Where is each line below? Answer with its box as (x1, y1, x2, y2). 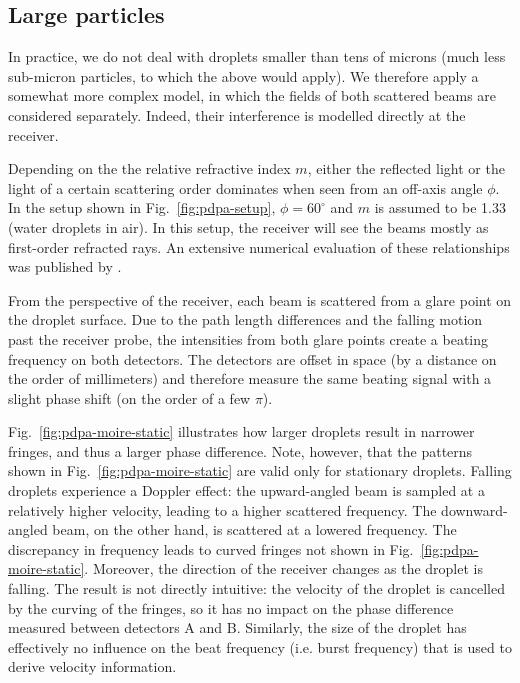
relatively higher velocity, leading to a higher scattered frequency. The (8, 499, 437, 520)
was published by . (8, 256, 122, 277)
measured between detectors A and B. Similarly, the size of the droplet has (8, 617, 467, 638)
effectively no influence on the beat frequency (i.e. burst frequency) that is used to (8, 636, 512, 657)
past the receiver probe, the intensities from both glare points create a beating (8, 328, 489, 349)
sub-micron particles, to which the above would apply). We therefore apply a (8, 65, 479, 86)
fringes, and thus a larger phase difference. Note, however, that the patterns (8, 440, 473, 461)
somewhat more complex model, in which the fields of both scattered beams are (8, 85, 497, 106)
